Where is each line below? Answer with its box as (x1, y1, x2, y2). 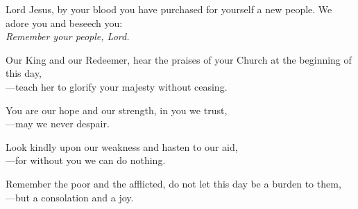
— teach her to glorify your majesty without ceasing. (6, 79, 228, 93)
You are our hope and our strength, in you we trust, (6, 102, 228, 117)
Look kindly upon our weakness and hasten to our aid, (6, 139, 238, 154)
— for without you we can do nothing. (6, 153, 166, 167)
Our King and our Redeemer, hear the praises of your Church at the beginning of (6, 52, 352, 66)
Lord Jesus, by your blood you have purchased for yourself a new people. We (6, 2, 332, 16)
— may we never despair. (6, 116, 110, 131)
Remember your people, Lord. (6, 29, 130, 44)
